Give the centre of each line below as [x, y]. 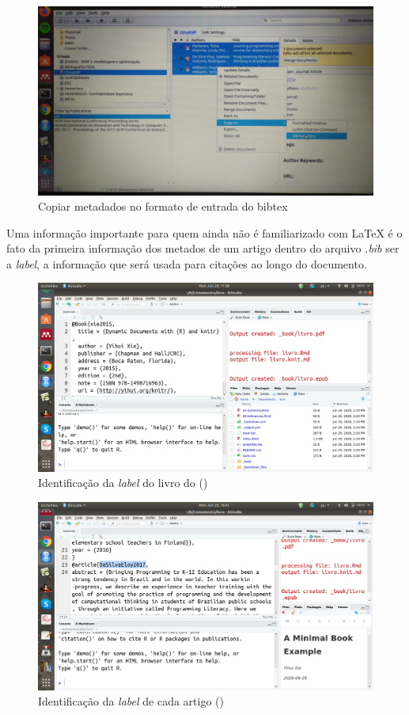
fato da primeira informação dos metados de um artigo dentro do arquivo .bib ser [203, 248]
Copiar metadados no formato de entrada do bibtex [163, 206]
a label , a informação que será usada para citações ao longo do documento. [187, 263]
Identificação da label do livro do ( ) [123, 483]
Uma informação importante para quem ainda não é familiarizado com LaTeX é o [204, 232]
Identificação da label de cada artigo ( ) [131, 701]
